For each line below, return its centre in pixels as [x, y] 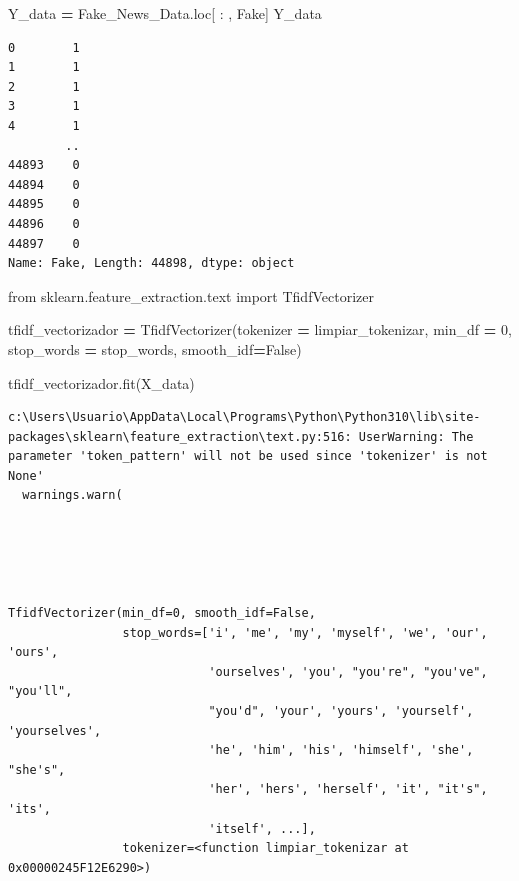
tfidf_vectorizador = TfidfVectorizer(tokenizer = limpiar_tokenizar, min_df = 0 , [260, 329]
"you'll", [40, 691]
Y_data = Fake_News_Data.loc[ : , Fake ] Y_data [165, 13]
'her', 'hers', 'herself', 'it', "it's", [348, 789]
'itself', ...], [262, 828]
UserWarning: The [416, 436]
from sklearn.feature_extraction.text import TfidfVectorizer [191, 295]
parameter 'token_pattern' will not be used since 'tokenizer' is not [248, 456]
